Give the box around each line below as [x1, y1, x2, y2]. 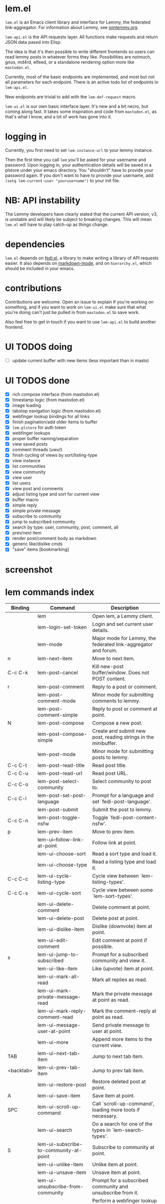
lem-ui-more [37, 1038, 69, 1045]
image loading [12, 402, 41, 408]
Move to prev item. [92, 828, 136, 835]
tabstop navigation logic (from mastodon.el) [12, 408, 101, 414]
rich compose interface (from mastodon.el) [12, 391, 100, 397]
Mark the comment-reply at [92, 1008, 157, 1014]
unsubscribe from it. [92, 1189, 139, 1196]
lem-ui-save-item [37, 1092, 81, 1099]
